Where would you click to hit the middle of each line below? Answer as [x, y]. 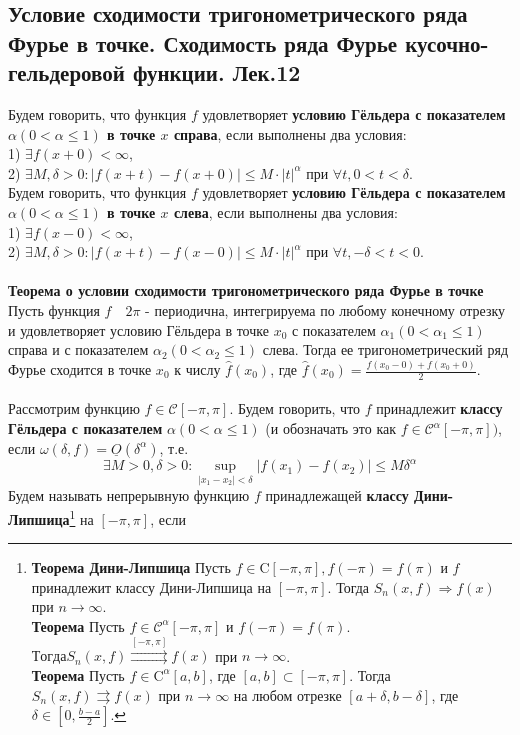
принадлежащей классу [337, 495]
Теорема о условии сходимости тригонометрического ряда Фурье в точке [246, 290]
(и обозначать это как [331, 428]
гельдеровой [66, 72]
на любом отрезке [287, 694]
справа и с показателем [78, 349]
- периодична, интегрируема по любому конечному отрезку [325, 309]
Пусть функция [54, 309]
